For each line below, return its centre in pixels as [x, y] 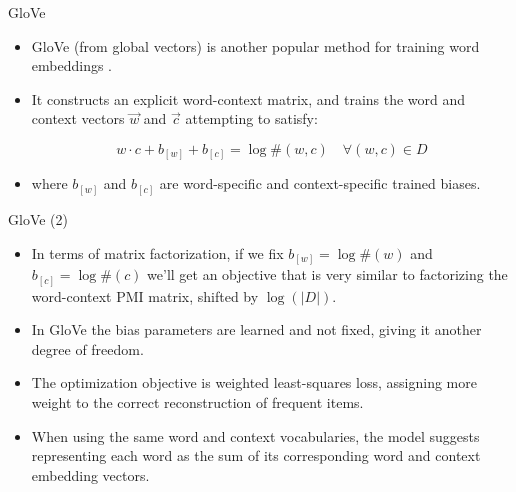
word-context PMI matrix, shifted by [145, 295]
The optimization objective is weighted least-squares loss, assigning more [254, 382]
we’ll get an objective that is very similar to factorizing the [327, 274]
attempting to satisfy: [251, 118]
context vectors [78, 118]
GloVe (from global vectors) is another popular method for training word [255, 45]
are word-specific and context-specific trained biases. [320, 183]
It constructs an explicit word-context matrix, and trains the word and [248, 98]
